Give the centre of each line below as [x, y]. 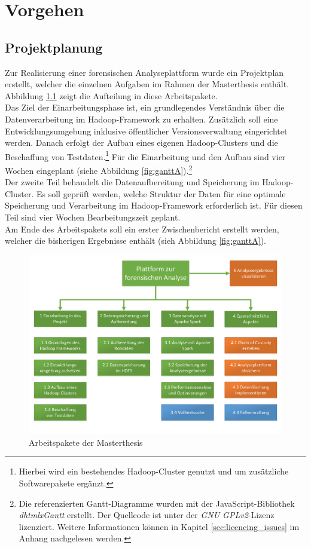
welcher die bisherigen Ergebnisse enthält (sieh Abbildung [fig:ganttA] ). [136, 241]
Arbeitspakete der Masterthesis [86, 442]
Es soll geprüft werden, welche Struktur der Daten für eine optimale [161, 193]
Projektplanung [54, 47]
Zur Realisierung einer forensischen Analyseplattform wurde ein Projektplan [144, 72]
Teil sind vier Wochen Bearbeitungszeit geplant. [93, 217]
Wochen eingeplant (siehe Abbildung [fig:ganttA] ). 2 [99, 169]
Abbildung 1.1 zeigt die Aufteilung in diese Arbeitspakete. [111, 95]
